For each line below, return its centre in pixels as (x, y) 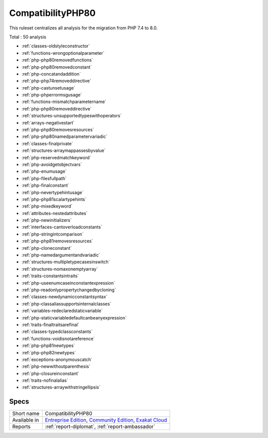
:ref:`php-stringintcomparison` (53, 234)
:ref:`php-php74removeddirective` (56, 81)
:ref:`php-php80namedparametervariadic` (65, 136)
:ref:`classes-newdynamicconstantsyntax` (65, 297)
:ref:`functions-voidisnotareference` (58, 338)
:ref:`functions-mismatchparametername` (64, 102)
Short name (26, 414)
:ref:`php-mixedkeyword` (47, 206)
